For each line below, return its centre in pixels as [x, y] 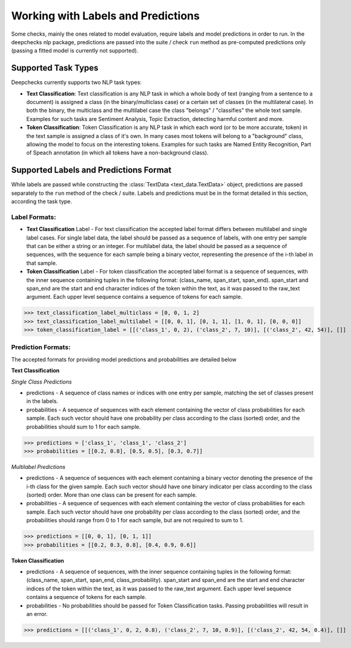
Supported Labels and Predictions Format [91, 170]
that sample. [42, 263]
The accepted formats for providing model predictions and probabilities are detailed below [124, 359]
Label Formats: [34, 217]
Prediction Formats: [41, 347]
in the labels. [42, 401]
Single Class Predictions [41, 382]
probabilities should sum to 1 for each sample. [84, 427]
